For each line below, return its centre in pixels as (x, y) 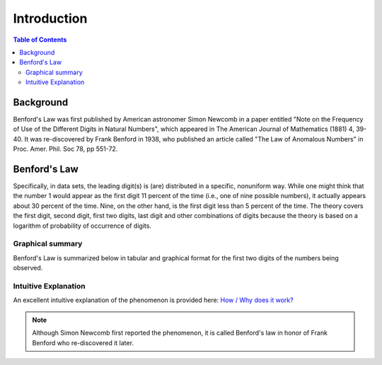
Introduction (50, 18)
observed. (28, 268)
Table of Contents (40, 40)
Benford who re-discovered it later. (83, 342)
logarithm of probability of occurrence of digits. (82, 226)
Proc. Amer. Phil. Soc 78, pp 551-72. (65, 149)
